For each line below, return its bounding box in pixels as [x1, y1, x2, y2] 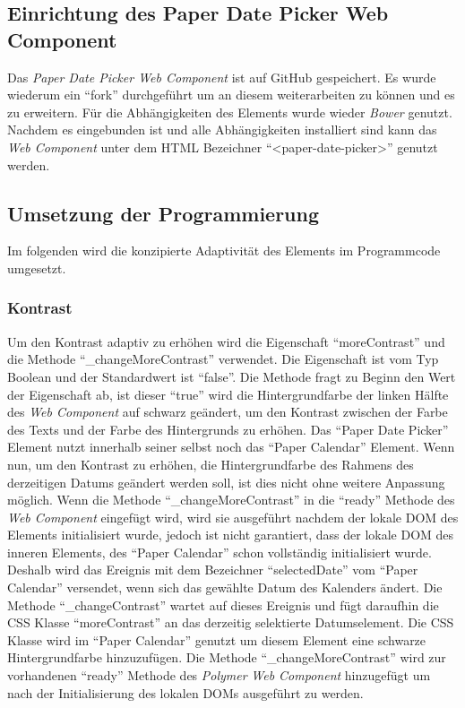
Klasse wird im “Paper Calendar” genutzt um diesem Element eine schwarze [7, 630, 426, 649]
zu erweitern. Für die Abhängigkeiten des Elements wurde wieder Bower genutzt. [7, 102, 452, 121]
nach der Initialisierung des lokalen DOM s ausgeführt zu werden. [7, 683, 364, 702]
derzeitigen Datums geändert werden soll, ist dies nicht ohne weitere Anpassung [7, 472, 445, 491]
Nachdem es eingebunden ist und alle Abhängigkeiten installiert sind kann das [7, 120, 437, 139]
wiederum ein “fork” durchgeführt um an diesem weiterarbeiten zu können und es [7, 85, 455, 104]
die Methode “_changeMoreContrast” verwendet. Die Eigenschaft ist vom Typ [7, 350, 439, 368]
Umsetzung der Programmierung [7, 199, 320, 227]
